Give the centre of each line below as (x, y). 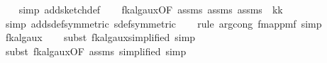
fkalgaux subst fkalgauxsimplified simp (100, 37)
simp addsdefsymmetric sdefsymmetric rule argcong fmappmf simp (163, 23)
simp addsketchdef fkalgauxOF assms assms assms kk (151, 9)
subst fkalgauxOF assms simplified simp (96, 51)
